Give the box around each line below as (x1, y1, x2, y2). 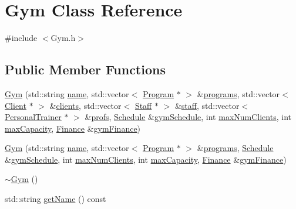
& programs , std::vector (197, 87, 280, 100)
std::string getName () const (5, 193, 106, 205)
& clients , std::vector (49, 99, 122, 111)
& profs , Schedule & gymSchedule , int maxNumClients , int (85, 111, 291, 123)
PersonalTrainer (5, 111, 62, 123)
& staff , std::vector (174, 99, 240, 111)
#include (5, 32, 38, 44)
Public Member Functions (5, 60, 166, 78)
